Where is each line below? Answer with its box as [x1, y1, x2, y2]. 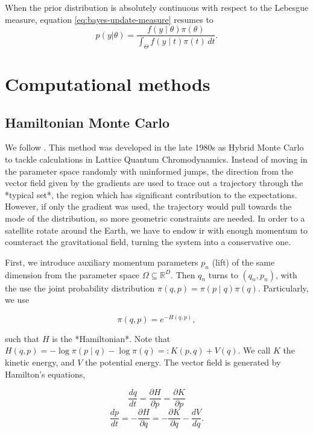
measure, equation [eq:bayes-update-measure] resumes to [5, 13, 213, 25]
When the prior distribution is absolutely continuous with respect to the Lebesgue [5, 1, 309, 13]
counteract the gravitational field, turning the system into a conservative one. [5, 235, 291, 248]
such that [5, 332, 40, 344]
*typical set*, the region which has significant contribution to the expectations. [5, 188, 297, 201]
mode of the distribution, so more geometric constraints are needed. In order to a [5, 212, 305, 225]
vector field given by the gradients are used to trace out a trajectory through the [5, 176, 303, 189]
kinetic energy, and [5, 356, 75, 368]
